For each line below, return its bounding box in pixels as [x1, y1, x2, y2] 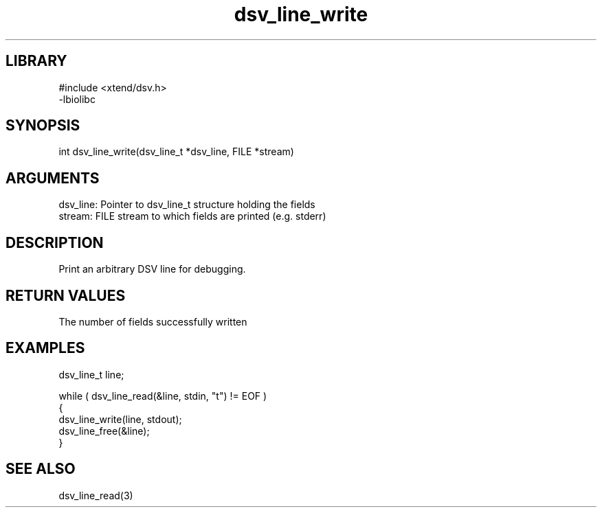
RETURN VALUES [5, 286, 126, 304]
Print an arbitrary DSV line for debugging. [58, 263, 246, 275]
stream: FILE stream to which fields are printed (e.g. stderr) [58, 210, 326, 223]
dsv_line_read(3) [58, 489, 133, 501]
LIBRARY [5, 52, 67, 70]
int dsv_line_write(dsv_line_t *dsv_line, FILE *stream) [58, 146, 294, 158]
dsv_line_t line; [58, 368, 124, 380]
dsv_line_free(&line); [58, 424, 150, 437]
